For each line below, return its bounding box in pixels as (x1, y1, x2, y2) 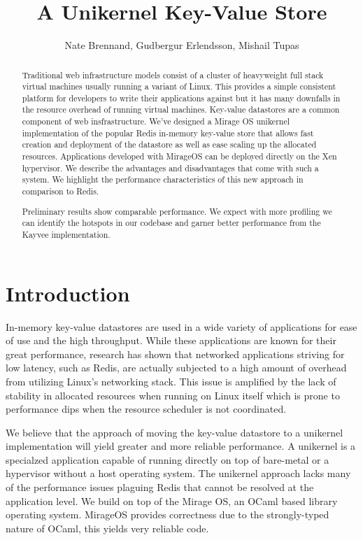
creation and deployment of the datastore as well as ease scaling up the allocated (22, 138, 317, 150)
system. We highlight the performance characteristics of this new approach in (22, 173, 304, 185)
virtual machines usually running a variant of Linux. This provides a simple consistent (22, 80, 336, 92)
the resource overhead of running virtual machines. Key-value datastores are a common (22, 104, 340, 115)
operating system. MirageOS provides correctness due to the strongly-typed (6, 507, 329, 522)
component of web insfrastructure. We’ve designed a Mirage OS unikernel (22, 115, 290, 127)
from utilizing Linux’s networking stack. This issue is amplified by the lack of (6, 374, 336, 388)
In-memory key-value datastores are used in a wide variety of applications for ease (6, 319, 357, 334)
